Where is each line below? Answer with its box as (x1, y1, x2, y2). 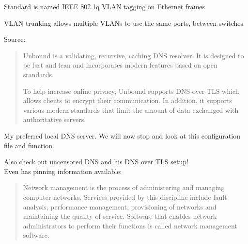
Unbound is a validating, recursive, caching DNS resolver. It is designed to (23, 50, 244, 60)
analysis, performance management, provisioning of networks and (23, 201, 217, 211)
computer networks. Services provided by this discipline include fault (23, 192, 227, 202)
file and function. (4, 140, 54, 150)
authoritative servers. (23, 114, 86, 124)
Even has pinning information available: (4, 166, 122, 176)
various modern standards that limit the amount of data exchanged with (23, 105, 239, 115)
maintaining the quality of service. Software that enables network (23, 211, 217, 221)
